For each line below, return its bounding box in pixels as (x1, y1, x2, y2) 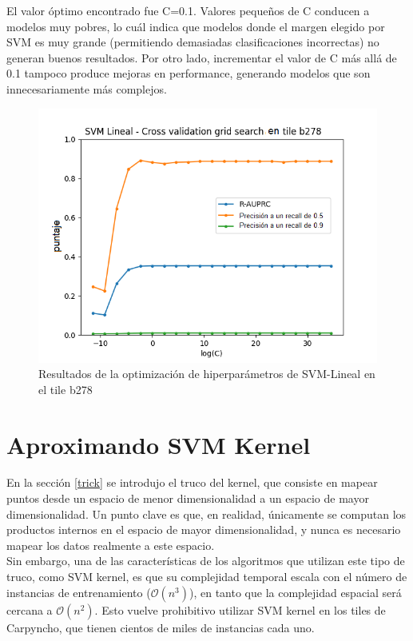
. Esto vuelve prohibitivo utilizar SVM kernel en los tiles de (94, 601, 386, 618)
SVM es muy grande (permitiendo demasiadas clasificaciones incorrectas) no (6, 34, 379, 50)
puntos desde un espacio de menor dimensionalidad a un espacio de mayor (6, 490, 369, 507)
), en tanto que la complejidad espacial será (189, 583, 402, 600)
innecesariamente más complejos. (6, 80, 167, 97)
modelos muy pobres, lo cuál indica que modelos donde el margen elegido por (6, 18, 385, 34)
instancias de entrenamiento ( (6, 583, 151, 600)
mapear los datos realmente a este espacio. (6, 536, 215, 553)
